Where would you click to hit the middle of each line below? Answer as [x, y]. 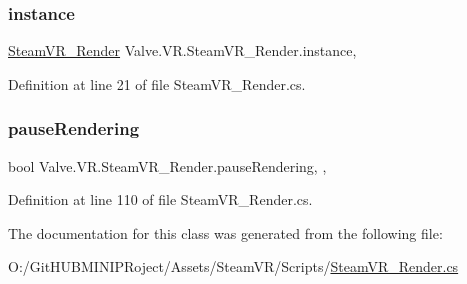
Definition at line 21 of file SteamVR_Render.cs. [157, 83]
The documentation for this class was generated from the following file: [225, 232]
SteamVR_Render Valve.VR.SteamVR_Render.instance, [182, 50]
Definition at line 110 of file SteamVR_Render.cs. [160, 199]
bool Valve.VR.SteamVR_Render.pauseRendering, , [167, 165]
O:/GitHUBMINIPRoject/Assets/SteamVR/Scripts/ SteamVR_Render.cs [233, 266]
